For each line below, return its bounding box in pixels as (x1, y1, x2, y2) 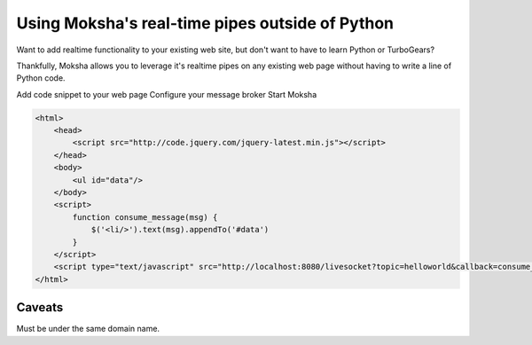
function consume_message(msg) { (72, 212, 218, 222)
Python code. (16, 73, 66, 83)
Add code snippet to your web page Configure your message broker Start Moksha (16, 89, 317, 99)
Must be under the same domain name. (16, 324, 160, 334)
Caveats (16, 300, 64, 315)
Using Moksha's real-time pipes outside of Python (16, 13, 395, 33)
